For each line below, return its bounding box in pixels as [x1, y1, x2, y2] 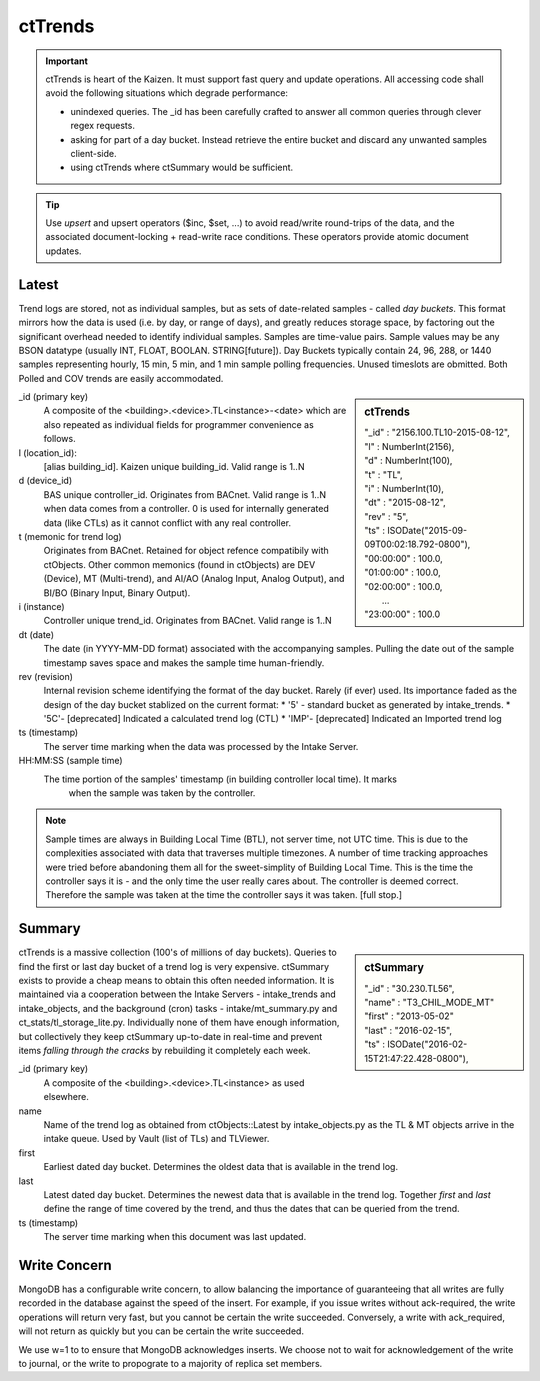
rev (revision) [18, 670, 74, 682]
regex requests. [70, 120, 135, 132]
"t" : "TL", [364, 468, 404, 480]
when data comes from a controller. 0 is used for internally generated [43, 503, 329, 515]
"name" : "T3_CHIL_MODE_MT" [364, 996, 495, 1008]
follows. [43, 433, 76, 445]
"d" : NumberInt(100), [364, 455, 453, 467]
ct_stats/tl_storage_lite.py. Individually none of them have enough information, [18, 1016, 340, 1029]
